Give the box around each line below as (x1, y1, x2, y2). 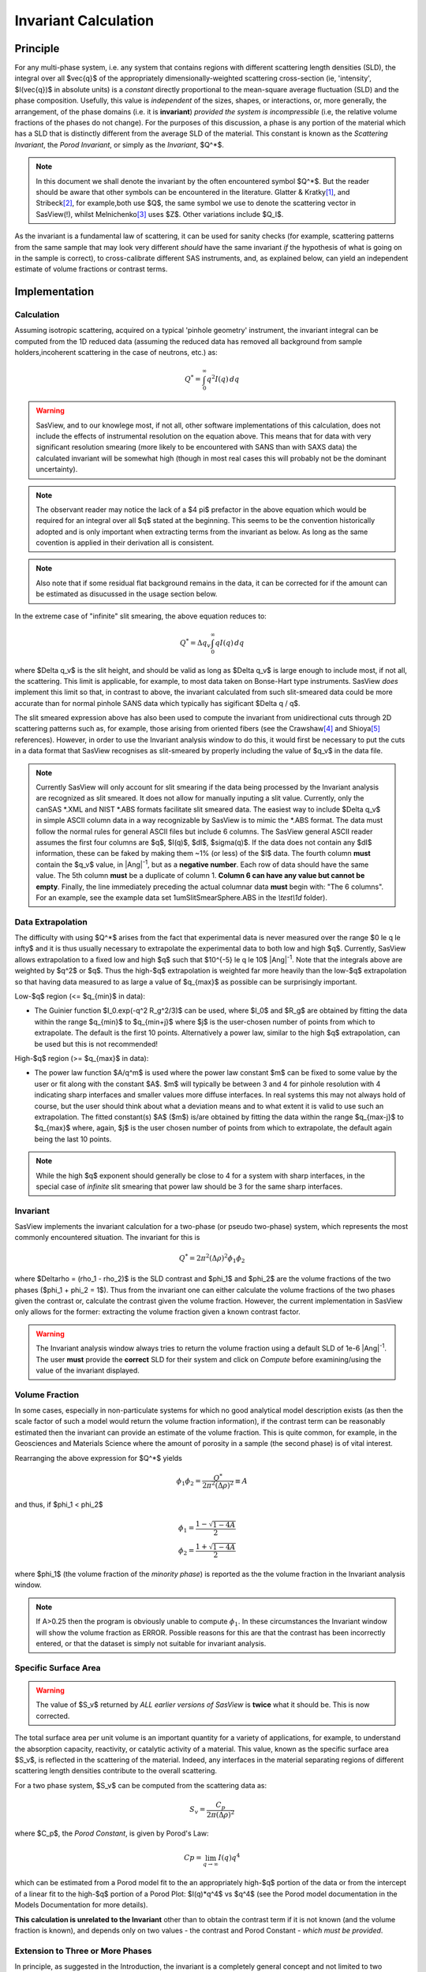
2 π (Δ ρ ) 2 (206, 1809, 235, 1819)
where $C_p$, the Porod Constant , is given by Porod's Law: (14, 1828, 209, 1838)
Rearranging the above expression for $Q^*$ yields (14, 1453, 183, 1462)
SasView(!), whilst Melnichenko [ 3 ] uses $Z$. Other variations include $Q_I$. (35, 209, 284, 218)
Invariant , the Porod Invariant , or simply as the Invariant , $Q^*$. (14, 140, 224, 149)
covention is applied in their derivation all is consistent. (35, 538, 215, 547)
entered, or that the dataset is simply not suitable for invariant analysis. (35, 1639, 267, 1649)
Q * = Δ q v (180, 637, 211, 649)
